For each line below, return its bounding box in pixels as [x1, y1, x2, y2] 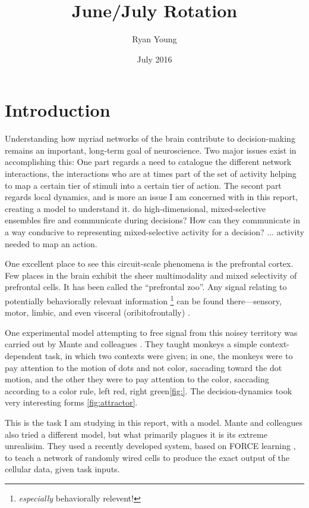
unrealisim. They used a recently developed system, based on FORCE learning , [5, 440, 296, 452]
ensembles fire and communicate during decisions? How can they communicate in [5, 214, 300, 226]
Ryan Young [132, 33, 177, 45]
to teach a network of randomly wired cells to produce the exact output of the [5, 451, 289, 463]
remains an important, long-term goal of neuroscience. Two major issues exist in [5, 144, 297, 156]
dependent [5, 350, 43, 361]
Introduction [5, 98, 111, 122]
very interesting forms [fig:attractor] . [5, 396, 138, 409]
